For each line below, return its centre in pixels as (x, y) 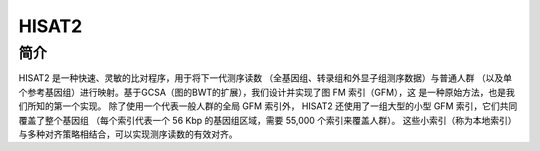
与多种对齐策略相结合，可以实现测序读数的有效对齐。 (128, 134)
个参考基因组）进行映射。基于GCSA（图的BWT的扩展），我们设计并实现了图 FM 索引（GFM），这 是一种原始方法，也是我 (266, 92)
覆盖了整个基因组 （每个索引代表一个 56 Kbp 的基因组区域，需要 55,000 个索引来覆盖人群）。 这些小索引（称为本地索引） (267, 120)
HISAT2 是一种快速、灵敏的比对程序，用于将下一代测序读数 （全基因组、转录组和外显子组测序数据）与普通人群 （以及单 (265, 78)
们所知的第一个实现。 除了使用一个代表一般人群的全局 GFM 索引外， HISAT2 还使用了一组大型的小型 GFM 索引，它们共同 (268, 106)
